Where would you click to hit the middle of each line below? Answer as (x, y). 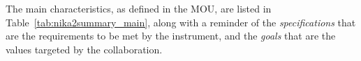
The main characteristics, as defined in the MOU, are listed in (139, 8)
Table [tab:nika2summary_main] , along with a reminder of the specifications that (181, 22)
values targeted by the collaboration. (84, 49)
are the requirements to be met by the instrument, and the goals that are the (171, 36)
